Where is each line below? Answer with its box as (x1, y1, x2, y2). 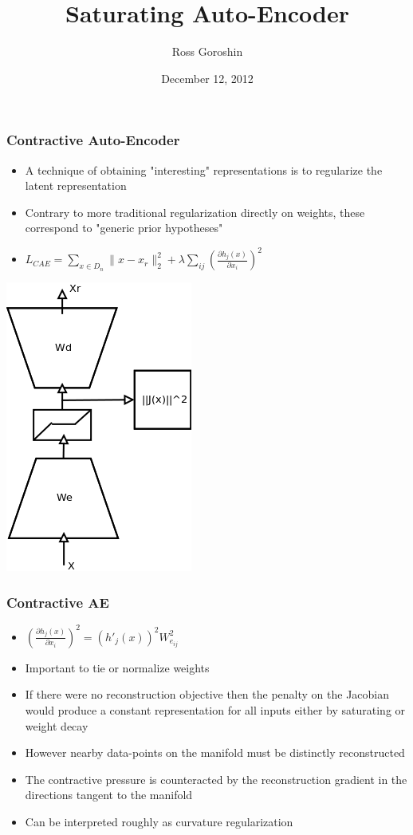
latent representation (25, 177, 127, 194)
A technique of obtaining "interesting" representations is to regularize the (25, 161, 383, 178)
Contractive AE (6, 593, 109, 612)
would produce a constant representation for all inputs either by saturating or (25, 701, 406, 718)
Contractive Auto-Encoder (6, 130, 180, 150)
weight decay (25, 717, 88, 734)
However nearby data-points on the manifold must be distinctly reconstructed (25, 744, 405, 761)
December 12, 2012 (161, 69, 254, 86)
